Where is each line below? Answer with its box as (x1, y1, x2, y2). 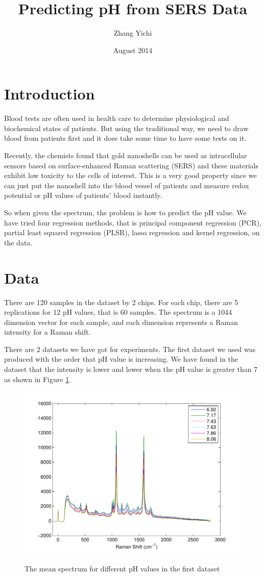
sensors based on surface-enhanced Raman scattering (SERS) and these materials (4, 160, 258, 170)
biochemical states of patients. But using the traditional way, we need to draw (4, 122, 249, 133)
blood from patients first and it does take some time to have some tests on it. (4, 133, 247, 143)
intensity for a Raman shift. (4, 327, 91, 337)
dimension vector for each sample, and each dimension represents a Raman (4, 316, 238, 327)
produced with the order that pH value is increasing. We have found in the (4, 354, 238, 364)
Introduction (4, 83, 95, 104)
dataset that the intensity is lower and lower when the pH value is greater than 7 (4, 364, 258, 374)
